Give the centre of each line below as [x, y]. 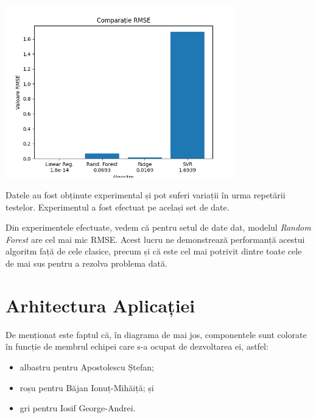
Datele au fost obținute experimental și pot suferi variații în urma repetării [146, 195]
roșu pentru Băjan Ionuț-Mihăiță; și [87, 387]
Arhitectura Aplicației [100, 305]
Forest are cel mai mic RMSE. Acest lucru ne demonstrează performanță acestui [155, 239]
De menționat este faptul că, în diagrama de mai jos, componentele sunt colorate [156, 334]
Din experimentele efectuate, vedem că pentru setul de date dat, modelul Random [158, 227]
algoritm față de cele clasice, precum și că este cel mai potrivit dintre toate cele [154, 251]
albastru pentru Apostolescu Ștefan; [87, 366]
